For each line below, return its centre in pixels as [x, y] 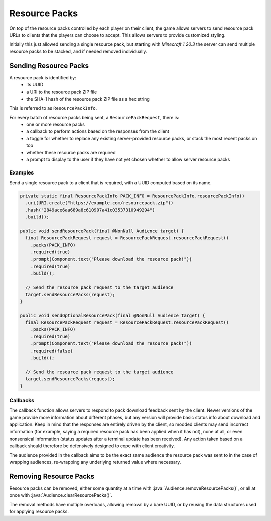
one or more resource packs [56, 124]
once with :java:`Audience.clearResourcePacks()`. [61, 495]
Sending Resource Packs [49, 66]
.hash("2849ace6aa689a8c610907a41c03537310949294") [90, 210]
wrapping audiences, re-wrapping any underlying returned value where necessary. [95, 462]
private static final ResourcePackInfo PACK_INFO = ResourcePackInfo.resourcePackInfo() [132, 196]
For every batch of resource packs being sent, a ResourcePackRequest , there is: [94, 117]
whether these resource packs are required [71, 152]
